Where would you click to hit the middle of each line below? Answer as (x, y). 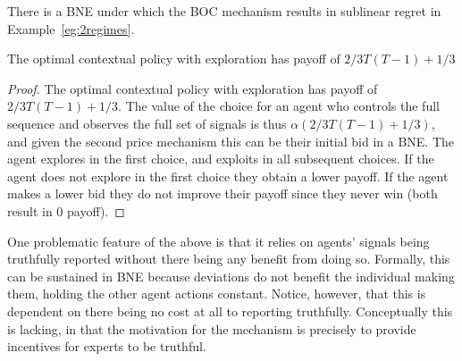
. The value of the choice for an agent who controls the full (279, 106)
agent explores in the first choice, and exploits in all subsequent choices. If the (221, 159)
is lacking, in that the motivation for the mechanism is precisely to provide (212, 328)
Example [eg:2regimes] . (71, 28)
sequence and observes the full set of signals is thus (147, 123)
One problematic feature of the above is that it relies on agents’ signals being (218, 241)
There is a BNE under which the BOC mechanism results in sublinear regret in (224, 11)
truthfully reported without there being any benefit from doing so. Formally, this (229, 259)
